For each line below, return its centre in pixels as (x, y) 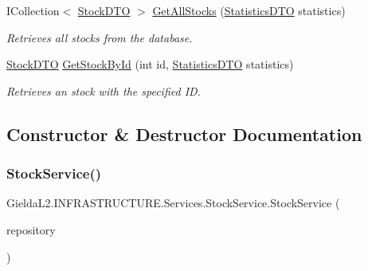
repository (31, 229)
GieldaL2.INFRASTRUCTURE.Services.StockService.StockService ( (173, 203)
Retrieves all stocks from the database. (100, 37)
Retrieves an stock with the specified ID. (104, 90)
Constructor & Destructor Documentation (184, 134)
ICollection (33, 10)
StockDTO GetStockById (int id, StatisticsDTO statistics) (150, 64)
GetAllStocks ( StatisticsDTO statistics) (249, 10)
